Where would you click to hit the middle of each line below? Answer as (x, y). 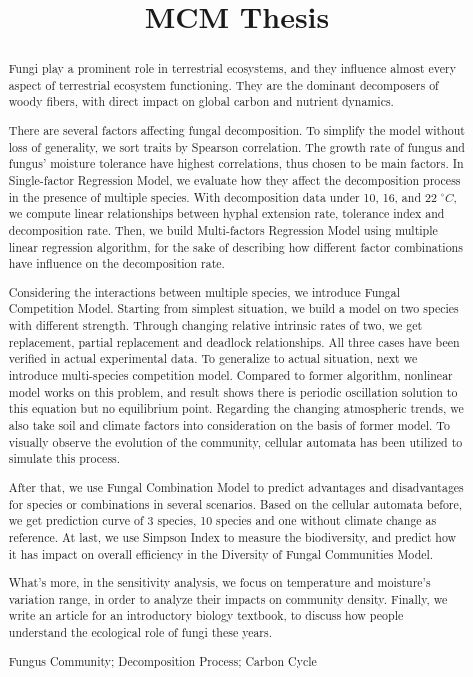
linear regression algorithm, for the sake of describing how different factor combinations (235, 246)
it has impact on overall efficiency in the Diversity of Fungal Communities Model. (221, 553)
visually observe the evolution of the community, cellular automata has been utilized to (235, 441)
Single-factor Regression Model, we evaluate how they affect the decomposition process (234, 180)
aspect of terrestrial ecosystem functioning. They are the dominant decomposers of (223, 84)
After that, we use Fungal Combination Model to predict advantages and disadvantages (236, 486)
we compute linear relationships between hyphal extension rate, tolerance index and (226, 213)
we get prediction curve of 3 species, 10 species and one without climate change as (222, 520)
